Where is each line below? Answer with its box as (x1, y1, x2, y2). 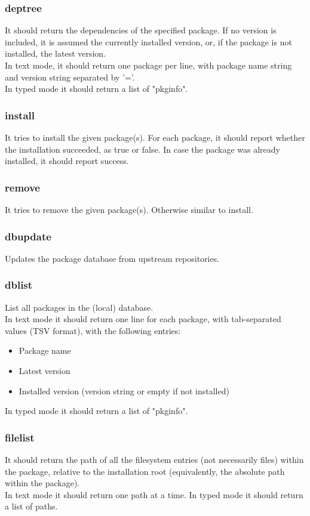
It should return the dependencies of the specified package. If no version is (5, 24, 277, 36)
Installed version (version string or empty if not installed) (19, 384, 229, 397)
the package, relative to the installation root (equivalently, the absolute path (5, 465, 285, 477)
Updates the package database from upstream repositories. (5, 252, 220, 264)
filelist (5, 430, 35, 444)
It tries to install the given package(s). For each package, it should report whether (5, 131, 305, 143)
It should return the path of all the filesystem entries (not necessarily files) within (5, 453, 304, 465)
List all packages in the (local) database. (5, 301, 154, 313)
